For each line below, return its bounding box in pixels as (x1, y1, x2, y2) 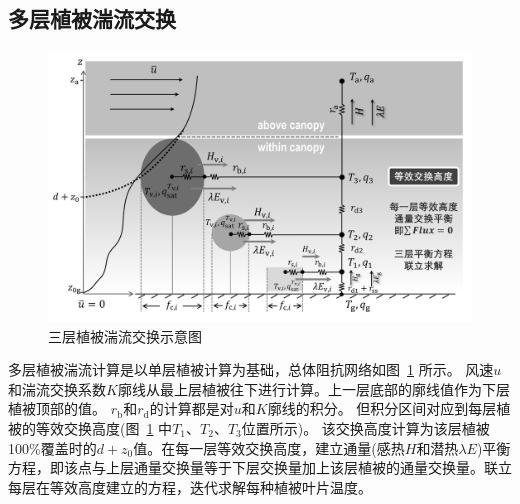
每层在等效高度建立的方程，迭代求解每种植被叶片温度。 (8, 476, 372, 497)
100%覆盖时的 (8, 437, 97, 458)
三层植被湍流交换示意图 (48, 325, 202, 346)
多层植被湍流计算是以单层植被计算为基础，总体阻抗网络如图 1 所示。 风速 (8, 359, 494, 380)
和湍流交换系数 (8, 378, 106, 399)
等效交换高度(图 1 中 (35, 417, 173, 438)
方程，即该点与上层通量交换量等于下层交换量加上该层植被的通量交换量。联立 (8, 457, 512, 478)
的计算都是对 (149, 398, 234, 419)
